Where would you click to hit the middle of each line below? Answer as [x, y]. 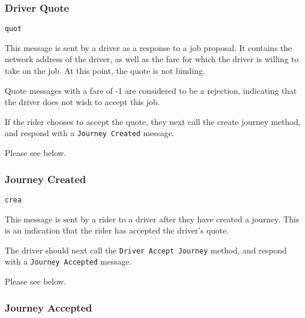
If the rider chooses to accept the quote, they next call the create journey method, [153, 121]
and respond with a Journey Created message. [90, 133]
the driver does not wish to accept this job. [82, 102]
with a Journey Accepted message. [68, 261]
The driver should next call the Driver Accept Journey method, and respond [146, 250]
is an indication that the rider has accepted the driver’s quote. [117, 230]
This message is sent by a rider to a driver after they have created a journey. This [152, 219]
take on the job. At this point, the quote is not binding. [105, 71]
